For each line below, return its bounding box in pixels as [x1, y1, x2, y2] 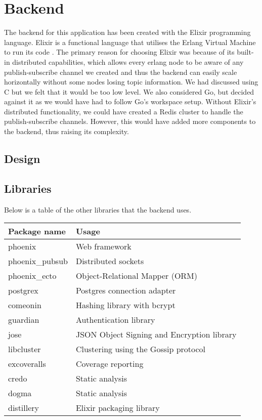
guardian [8, 314, 39, 326]
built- [237, 47, 254, 57]
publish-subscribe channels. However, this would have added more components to [4, 116, 256, 127]
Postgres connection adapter [75, 284, 176, 297]
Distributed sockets [75, 255, 144, 267]
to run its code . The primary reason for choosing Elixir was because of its [4, 47, 235, 57]
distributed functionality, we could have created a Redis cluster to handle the [4, 106, 243, 116]
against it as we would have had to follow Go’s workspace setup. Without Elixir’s [4, 96, 256, 107]
